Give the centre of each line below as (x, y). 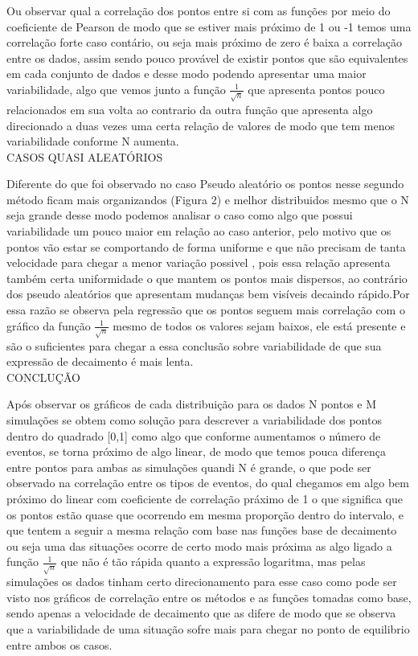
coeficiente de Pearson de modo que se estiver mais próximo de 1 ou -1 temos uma (209, 26)
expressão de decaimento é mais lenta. (100, 361)
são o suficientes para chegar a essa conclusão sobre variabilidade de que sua (194, 345)
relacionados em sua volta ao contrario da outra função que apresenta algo (190, 109)
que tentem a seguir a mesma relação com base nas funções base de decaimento (202, 530)
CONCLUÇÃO (43, 377)
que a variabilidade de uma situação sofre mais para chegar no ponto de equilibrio (208, 629)
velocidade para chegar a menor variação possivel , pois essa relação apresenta (199, 262)
